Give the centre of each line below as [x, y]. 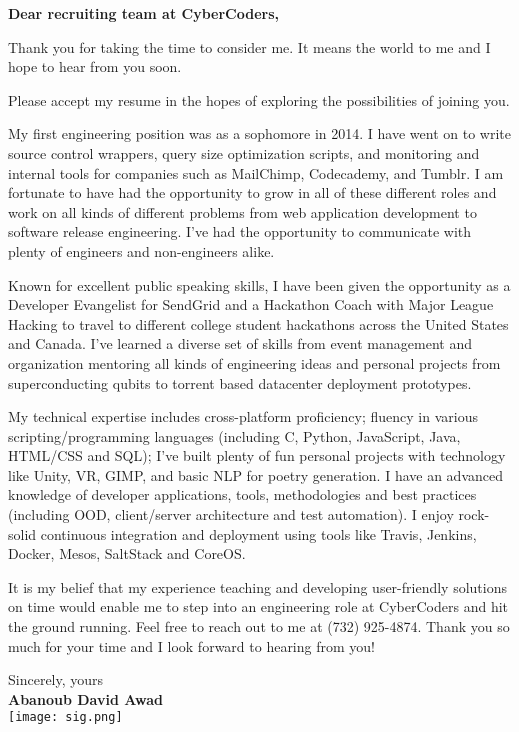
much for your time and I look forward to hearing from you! [191, 645]
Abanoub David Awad [85, 698]
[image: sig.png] [65, 717]
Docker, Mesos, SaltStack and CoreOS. [127, 553]
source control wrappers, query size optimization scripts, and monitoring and [244, 152]
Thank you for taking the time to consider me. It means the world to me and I [249, 46]
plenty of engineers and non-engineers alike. [141, 250]
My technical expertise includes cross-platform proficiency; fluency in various [243, 416]
